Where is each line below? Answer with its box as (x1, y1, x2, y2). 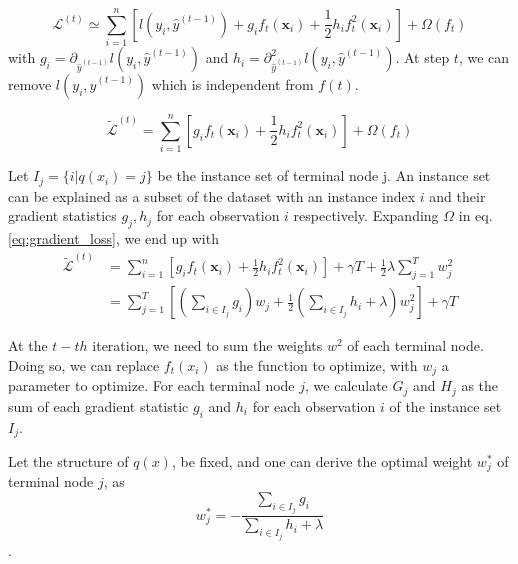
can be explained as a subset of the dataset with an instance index (8, 185, 416, 206)
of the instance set (389, 395, 502, 416)
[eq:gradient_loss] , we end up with (8, 228, 219, 249)
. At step (395, 47, 450, 68)
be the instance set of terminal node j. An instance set (157, 165, 491, 186)
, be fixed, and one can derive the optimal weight (171, 450, 473, 471)
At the (8, 335, 48, 356)
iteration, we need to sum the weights (92, 335, 323, 356)
